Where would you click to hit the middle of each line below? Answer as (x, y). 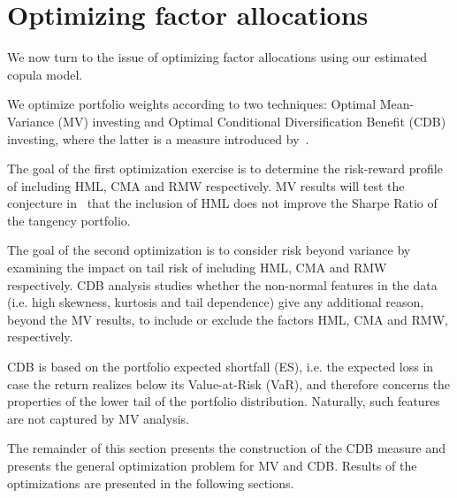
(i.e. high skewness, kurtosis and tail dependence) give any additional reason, (216, 302)
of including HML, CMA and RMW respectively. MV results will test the (206, 185)
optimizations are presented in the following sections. (151, 483)
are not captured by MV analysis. (98, 418)
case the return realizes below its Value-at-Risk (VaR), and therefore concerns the (229, 383)
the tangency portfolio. (69, 220)
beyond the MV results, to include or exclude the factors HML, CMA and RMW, (228, 319)
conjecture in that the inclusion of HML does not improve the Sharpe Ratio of (222, 203)
